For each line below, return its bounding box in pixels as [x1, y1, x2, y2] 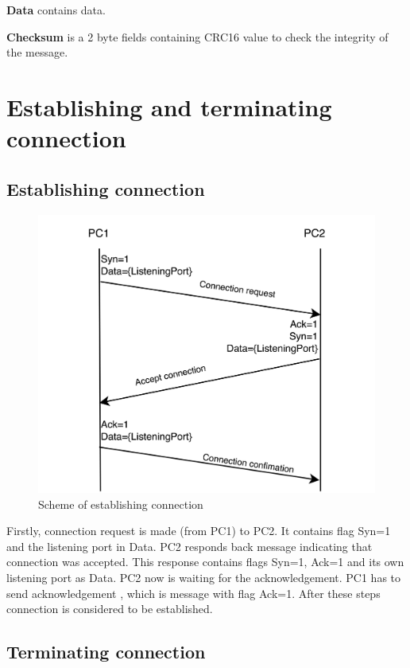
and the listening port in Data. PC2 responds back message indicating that [6, 537, 373, 554]
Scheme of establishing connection [38, 495, 203, 512]
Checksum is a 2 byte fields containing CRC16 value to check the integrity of [6, 28, 389, 45]
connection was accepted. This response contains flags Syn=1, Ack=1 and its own [6, 553, 404, 570]
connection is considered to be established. [6, 600, 213, 617]
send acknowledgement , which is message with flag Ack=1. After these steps [6, 584, 381, 601]
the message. [6, 44, 68, 61]
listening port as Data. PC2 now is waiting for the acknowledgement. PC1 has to [6, 568, 401, 585]
